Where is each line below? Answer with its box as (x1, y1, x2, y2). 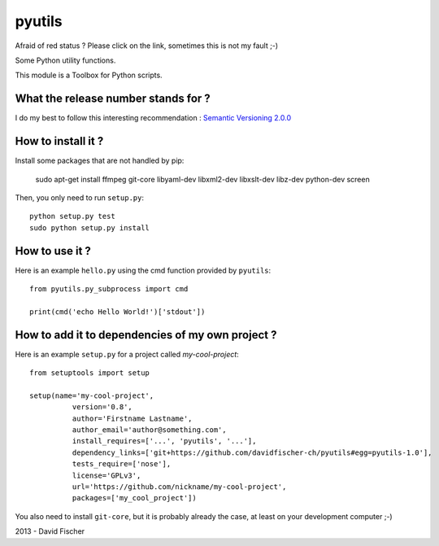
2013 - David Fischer (15, 526, 85, 536)
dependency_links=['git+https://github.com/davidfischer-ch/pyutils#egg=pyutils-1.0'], (72, 448, 432, 457)
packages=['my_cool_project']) (72, 493, 197, 503)
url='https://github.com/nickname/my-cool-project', (72, 482, 287, 491)
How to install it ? (15, 134, 104, 148)
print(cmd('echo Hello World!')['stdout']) (29, 307, 206, 317)
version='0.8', (72, 403, 133, 412)
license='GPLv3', (72, 470, 141, 480)
